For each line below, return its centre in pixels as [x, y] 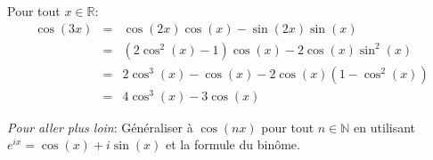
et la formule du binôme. [233, 144]
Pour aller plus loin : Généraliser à [100, 127]
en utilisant [385, 127]
